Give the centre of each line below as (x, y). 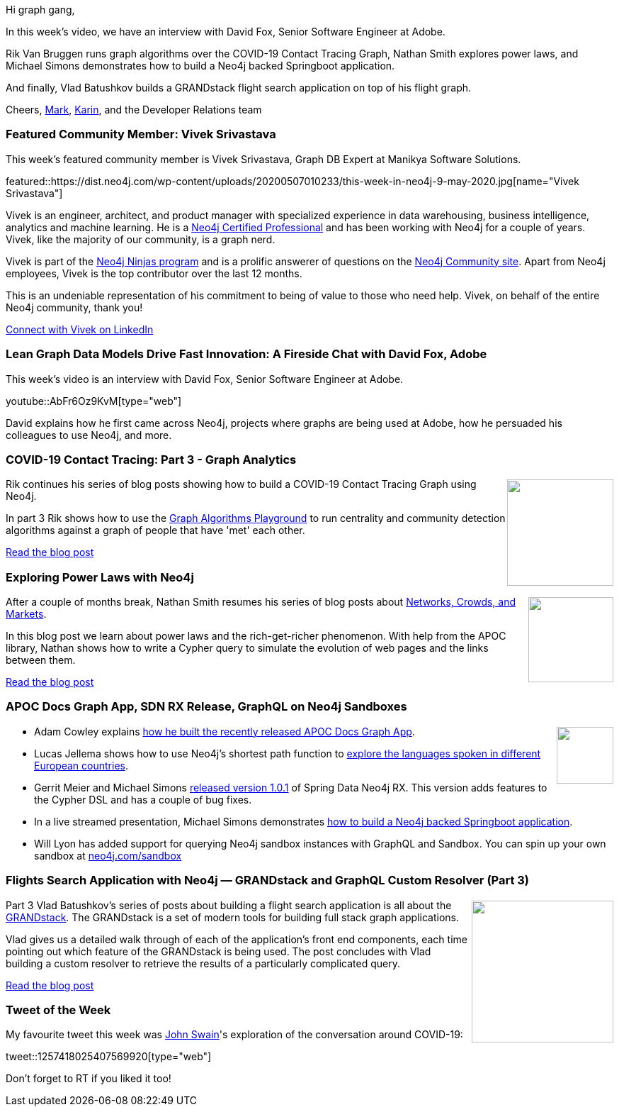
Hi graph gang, (40, 10)
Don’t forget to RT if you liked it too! (89, 1079)
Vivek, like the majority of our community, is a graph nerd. (141, 239)
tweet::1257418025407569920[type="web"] (109, 1057)
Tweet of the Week (58, 1010)
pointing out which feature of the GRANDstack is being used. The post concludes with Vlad (218, 951)
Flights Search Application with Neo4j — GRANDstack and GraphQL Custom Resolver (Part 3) (268, 880)
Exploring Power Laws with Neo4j (100, 577)
